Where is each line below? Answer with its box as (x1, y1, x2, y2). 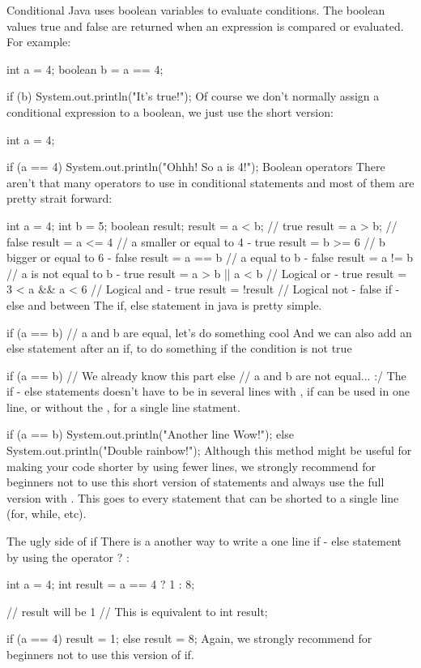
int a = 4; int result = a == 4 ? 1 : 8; (6, 576, 195, 593)
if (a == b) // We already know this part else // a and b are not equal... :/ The (6, 366, 406, 383)
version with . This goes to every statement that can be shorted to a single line (6, 489, 399, 506)
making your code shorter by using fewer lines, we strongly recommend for (6, 457, 376, 474)
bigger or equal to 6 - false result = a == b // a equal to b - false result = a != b (6, 249, 414, 266)
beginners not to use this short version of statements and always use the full (6, 473, 385, 490)
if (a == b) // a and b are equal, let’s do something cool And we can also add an (6, 323, 412, 340)
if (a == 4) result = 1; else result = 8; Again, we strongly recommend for (6, 630, 372, 647)
